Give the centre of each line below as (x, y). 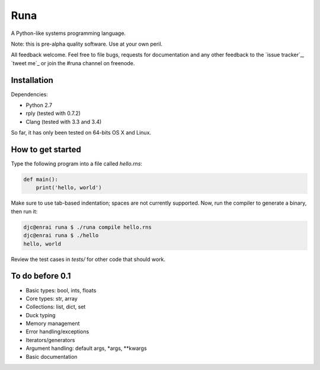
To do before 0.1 (41, 276)
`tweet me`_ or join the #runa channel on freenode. (73, 63)
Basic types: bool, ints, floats (61, 290)
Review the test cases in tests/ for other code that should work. (88, 259)
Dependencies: (30, 94)
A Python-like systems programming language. (68, 33)
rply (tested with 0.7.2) (53, 113)
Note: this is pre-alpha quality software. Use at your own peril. (87, 44)
